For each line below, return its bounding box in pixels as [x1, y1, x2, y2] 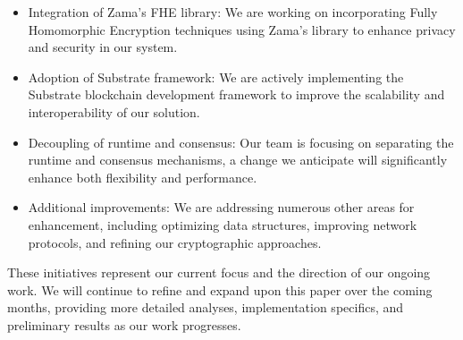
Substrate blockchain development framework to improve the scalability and [28, 85, 445, 104]
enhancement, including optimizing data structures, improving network [28, 215, 417, 234]
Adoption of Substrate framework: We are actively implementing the [28, 67, 404, 86]
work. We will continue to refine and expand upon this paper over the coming [7, 280, 433, 299]
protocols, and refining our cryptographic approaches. [28, 233, 322, 251]
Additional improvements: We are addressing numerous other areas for [28, 198, 415, 217]
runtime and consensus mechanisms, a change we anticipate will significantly [28, 150, 448, 169]
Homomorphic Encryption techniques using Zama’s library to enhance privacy [28, 20, 456, 38]
